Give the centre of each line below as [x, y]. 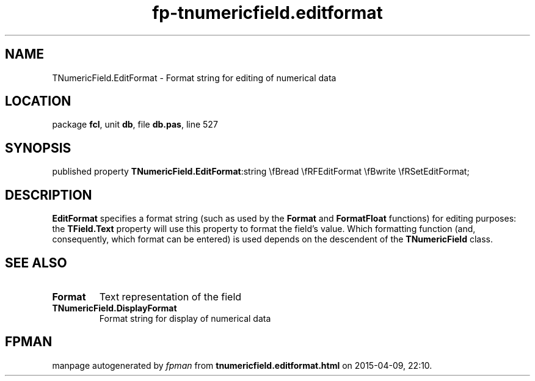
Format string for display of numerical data [185, 318]
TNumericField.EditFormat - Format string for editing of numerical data [194, 78]
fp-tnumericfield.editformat [267, 13]
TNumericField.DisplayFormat [115, 308]
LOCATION [38, 101]
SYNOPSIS [38, 148]
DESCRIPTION [49, 195]
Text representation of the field [170, 296]
